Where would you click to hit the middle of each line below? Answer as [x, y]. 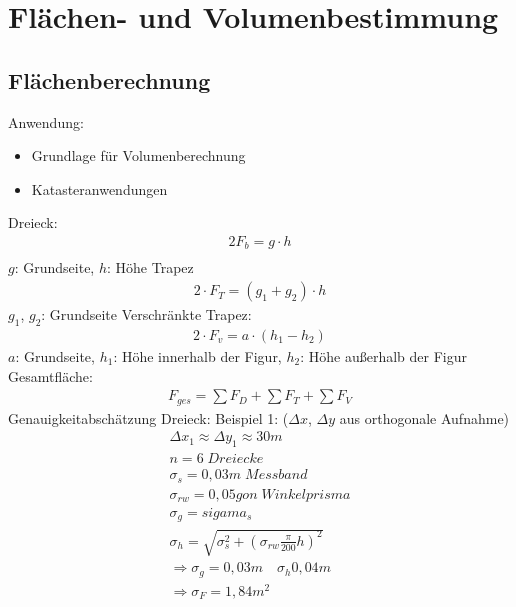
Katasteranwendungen [99, 188]
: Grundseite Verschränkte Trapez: [146, 314]
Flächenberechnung [109, 79]
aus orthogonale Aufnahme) [424, 417]
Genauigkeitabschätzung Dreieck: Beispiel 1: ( [148, 417]
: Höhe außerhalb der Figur [383, 355]
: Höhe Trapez [150, 267]
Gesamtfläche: [50, 375]
